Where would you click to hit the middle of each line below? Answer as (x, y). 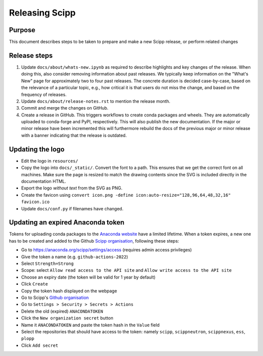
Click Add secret (40, 345)
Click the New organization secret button (67, 318)
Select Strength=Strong (47, 263)
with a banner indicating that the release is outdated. (74, 135)
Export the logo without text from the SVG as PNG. (72, 188)
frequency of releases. (44, 94)
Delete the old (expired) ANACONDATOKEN (62, 311)
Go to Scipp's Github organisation (55, 298)
